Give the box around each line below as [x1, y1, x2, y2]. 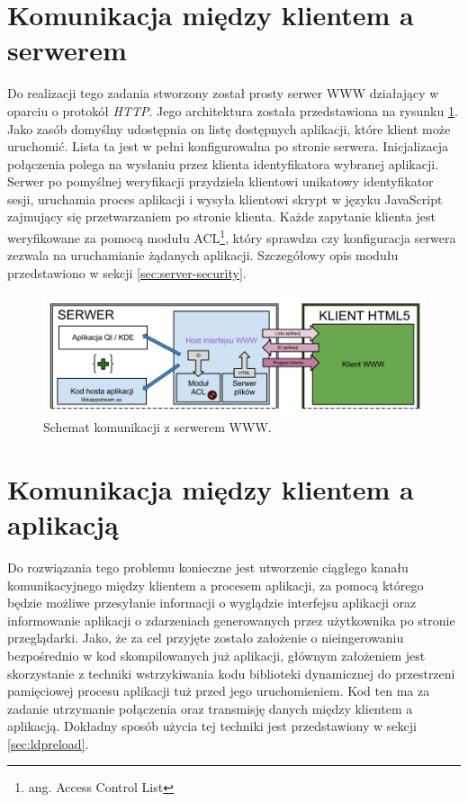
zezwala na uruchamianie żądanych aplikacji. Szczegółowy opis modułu [7, 246, 399, 265]
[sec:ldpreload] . [7, 734, 89, 752]
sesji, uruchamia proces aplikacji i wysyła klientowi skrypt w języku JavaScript [7, 189, 443, 208]
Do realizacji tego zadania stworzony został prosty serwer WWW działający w [7, 84, 439, 103]
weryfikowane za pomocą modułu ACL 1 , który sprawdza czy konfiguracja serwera [7, 226, 456, 247]
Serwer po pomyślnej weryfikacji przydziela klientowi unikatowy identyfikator [7, 172, 434, 191]
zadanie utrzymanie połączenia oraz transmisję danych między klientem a [7, 698, 413, 717]
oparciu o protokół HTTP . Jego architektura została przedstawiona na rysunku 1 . [7, 101, 458, 120]
